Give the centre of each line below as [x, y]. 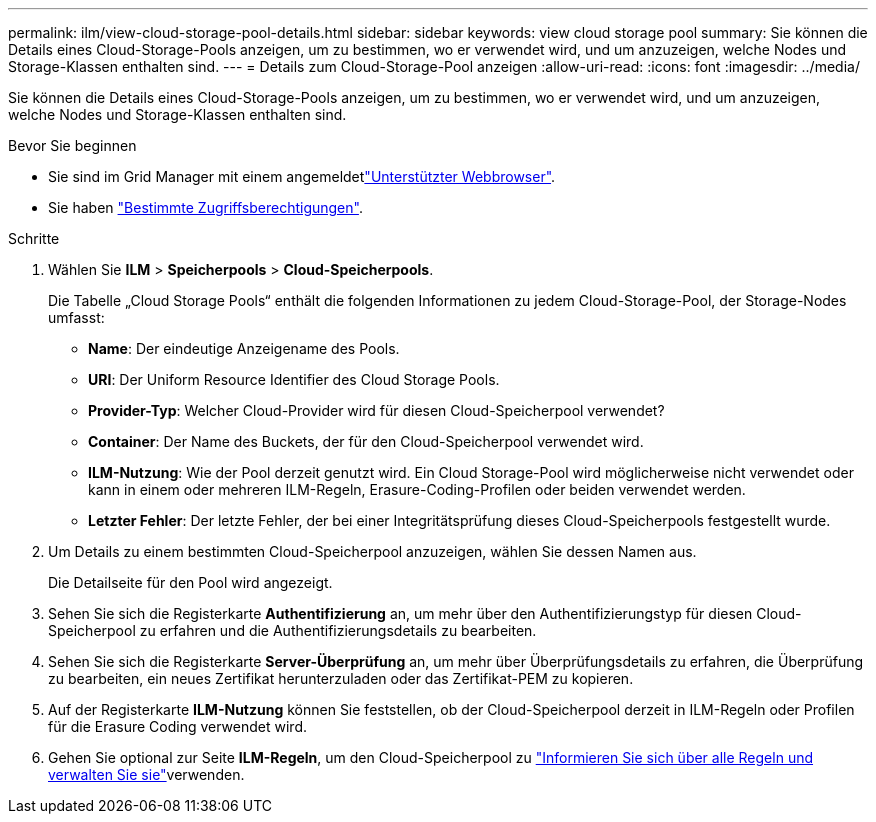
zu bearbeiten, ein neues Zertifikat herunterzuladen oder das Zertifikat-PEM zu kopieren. [341, 678]
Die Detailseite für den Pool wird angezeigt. [190, 582]
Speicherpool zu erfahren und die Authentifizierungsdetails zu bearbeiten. [292, 630]
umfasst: [76, 317]
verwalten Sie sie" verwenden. [146, 774]
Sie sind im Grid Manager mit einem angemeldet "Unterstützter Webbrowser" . [302, 176]
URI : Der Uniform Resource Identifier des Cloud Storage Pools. [294, 379]
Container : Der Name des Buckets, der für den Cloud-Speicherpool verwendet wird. [366, 441]
